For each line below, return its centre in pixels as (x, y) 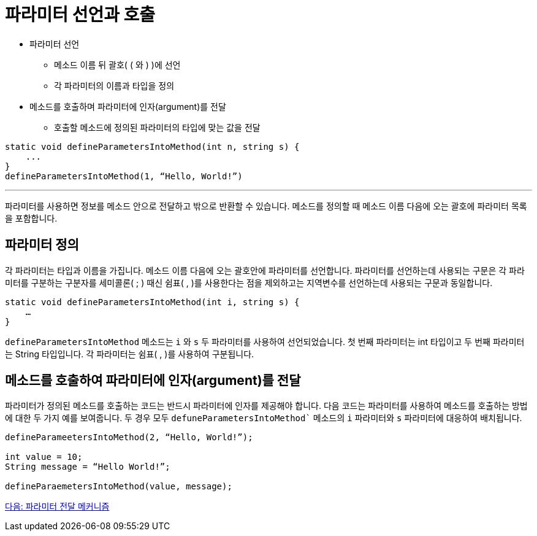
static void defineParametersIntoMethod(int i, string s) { (152, 302)
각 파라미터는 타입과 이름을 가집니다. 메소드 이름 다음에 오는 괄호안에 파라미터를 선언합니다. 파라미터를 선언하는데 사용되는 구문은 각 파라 (265, 270)
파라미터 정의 (42, 245)
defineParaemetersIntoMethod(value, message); (119, 487)
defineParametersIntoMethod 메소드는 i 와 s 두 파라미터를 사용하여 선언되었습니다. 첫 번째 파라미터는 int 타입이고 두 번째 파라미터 (265, 341)
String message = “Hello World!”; (88, 467)
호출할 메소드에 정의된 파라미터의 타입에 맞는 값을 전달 (157, 127)
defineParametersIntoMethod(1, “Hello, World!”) (124, 176)
